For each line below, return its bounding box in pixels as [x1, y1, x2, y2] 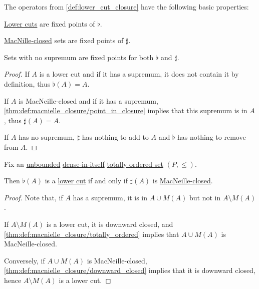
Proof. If [4, 69, 30, 79]
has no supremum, [19, 132, 75, 142]
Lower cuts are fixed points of [4, 18, 95, 29]
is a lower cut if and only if [45, 175, 128, 186]
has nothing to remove [177, 132, 246, 142]
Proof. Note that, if [4, 192, 63, 202]
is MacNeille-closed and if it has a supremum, [19, 95, 158, 106]
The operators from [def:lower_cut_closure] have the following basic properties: [4, 2, 249, 12]
